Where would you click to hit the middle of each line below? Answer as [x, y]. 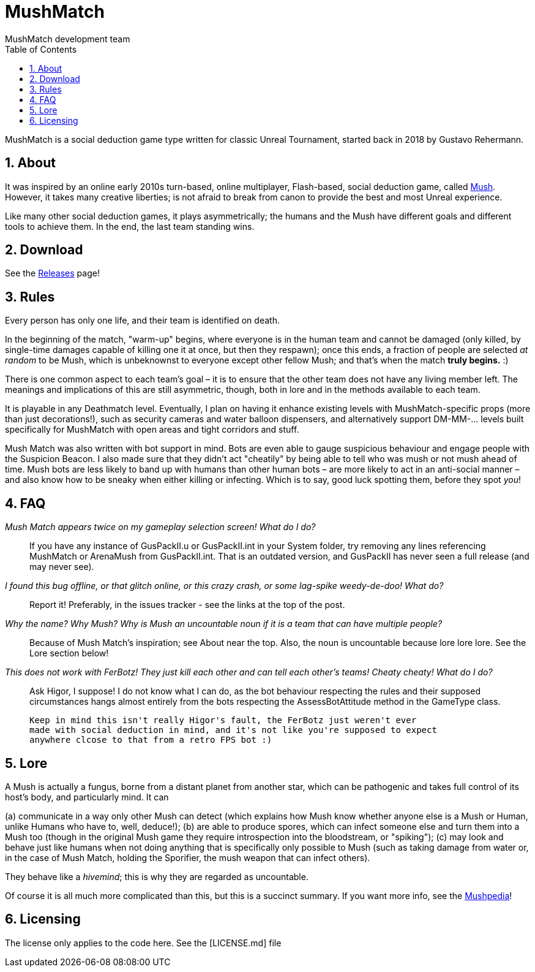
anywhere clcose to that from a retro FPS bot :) [151, 740]
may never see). [62, 567]
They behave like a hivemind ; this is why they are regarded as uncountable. [157, 876]
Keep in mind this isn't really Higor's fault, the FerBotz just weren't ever [223, 720]
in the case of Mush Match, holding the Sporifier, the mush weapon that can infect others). [188, 857]
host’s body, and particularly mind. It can [87, 797]
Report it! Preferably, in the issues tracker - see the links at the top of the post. [187, 605]
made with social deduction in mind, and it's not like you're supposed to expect [233, 730]
